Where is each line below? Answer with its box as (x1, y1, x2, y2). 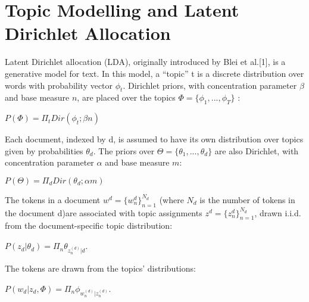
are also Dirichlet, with (214, 144, 299, 157)
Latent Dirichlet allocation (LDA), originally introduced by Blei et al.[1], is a (5, 55, 286, 68)
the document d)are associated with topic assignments (5, 206, 202, 219)
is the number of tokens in (199, 193, 295, 206)
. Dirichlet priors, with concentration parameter (123, 79, 297, 91)
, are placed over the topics (77, 91, 176, 104)
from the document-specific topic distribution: (5, 219, 173, 232)
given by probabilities (5, 144, 83, 157)
